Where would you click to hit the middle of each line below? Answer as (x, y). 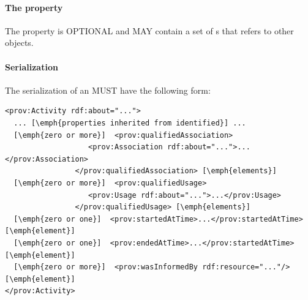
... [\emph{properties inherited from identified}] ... (130, 123)
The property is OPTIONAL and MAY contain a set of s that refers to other (149, 30)
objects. (19, 43)
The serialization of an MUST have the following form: (108, 90)
